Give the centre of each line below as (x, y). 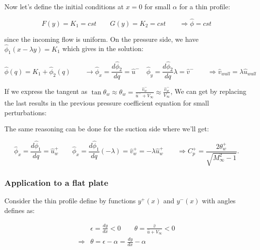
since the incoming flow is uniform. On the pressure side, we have (102, 39)
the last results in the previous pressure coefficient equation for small (107, 103)
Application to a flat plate (57, 183)
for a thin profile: (205, 6)
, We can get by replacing (208, 91)
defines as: (20, 210)
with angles (219, 201)
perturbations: (25, 112)
